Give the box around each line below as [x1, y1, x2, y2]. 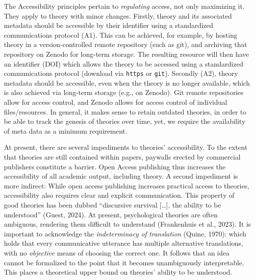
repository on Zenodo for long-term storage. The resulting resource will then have [4, 48, 249, 59]
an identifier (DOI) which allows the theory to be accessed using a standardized [4, 58, 243, 69]
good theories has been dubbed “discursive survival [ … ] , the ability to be [4, 199, 221, 210]
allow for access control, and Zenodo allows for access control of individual [4, 97, 228, 107]
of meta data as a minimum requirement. [4, 125, 127, 136]
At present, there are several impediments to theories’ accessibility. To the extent [4, 142, 248, 152]
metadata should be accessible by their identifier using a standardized [4, 20, 213, 30]
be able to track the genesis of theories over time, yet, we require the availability [4, 116, 246, 126]
